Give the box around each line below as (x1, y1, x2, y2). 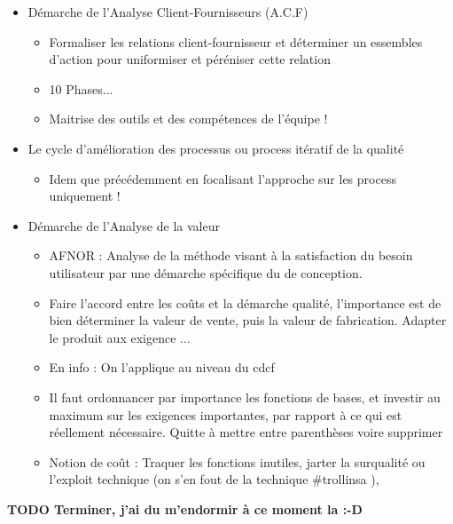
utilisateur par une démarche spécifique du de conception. (49, 263, 363, 282)
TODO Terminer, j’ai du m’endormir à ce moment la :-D (7, 499, 363, 518)
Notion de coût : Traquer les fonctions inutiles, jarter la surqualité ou (49, 452, 426, 471)
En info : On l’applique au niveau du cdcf (49, 358, 275, 377)
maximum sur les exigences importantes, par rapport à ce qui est (49, 405, 402, 424)
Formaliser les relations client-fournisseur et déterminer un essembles (49, 32, 423, 51)
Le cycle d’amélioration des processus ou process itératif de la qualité (27, 139, 404, 157)
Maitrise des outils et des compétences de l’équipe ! (49, 109, 328, 128)
